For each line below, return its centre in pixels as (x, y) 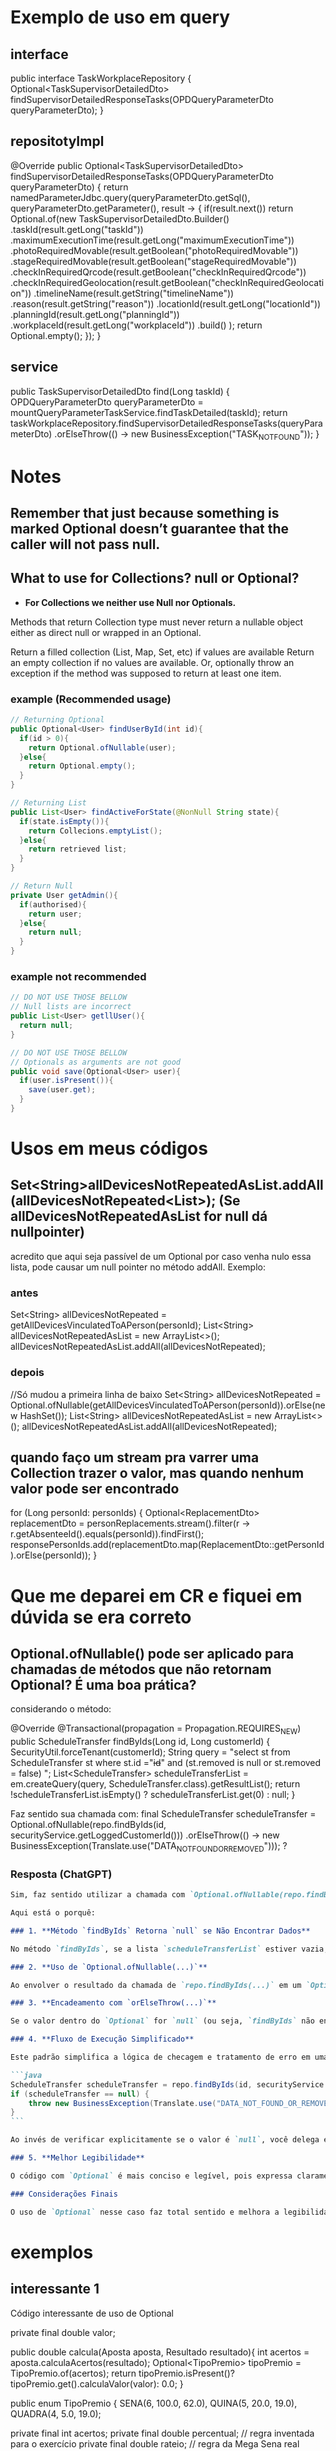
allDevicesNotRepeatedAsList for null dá (139, 1216)
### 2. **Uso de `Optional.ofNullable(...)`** (109, 1967)
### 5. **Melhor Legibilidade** (77, 2158)
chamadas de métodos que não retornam (141, 1669)
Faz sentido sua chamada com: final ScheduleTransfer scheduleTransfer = (163, 1814)
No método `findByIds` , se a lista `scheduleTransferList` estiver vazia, (169, 1949)
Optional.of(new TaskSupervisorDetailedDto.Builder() (120, 218)
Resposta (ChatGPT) (61, 1874)
